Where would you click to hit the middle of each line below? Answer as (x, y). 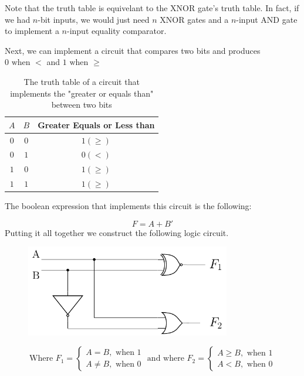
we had (18, 19)
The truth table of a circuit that (82, 81)
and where (165, 359)
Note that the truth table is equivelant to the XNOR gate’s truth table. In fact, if (152, 8)
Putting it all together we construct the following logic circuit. (117, 232)
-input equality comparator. (117, 31)
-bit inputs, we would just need (94, 19)
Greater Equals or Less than (96, 124)
